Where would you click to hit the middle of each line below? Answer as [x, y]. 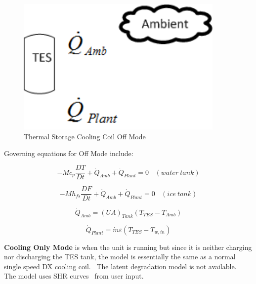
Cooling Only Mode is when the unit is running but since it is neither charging [128, 247]
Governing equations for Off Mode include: [69, 153]
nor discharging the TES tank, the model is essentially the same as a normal [120, 257]
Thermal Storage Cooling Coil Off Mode [85, 136]
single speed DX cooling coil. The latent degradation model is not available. [120, 266]
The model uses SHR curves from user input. [74, 276]
